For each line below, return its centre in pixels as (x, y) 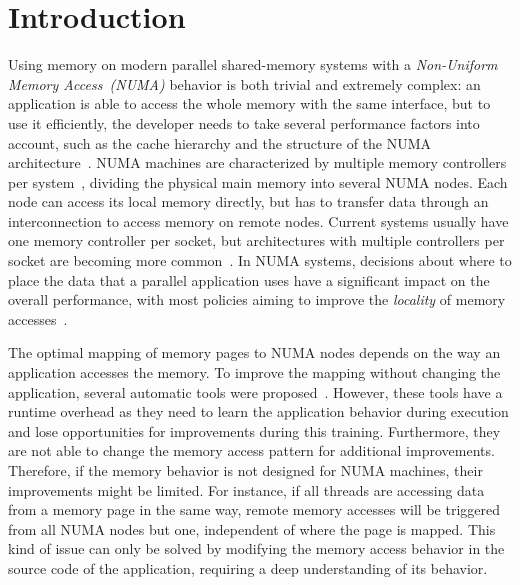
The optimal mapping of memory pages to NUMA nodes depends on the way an (254, 352)
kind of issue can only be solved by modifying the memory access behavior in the (256, 548)
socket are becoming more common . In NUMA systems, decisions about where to (260, 260)
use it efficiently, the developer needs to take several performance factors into (244, 122)
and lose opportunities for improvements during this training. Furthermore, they (254, 430)
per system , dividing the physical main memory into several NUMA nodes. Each (258, 181)
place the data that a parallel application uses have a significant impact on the (249, 279)
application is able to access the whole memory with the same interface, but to (249, 103)
